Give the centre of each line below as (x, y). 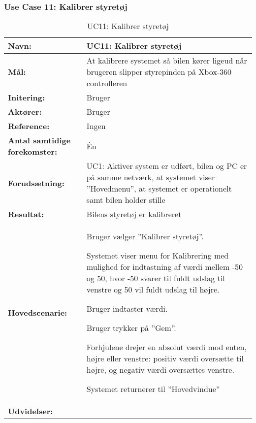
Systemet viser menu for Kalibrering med (158, 256)
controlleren (107, 83)
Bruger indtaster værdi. (127, 309)
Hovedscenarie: (38, 313)
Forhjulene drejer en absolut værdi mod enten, (166, 347)
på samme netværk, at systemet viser (151, 177)
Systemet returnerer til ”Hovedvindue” (153, 389)
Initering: (27, 98)
